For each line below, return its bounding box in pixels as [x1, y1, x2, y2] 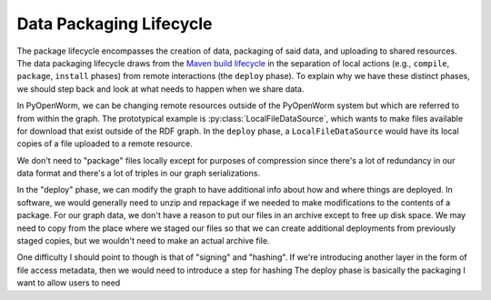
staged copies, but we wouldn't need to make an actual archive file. [16, 235, 270, 246]
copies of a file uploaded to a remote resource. [16, 138, 193, 149]
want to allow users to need [16, 277, 121, 288]
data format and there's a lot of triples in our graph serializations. [16, 168, 261, 179]
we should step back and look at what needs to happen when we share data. [16, 83, 305, 95]
